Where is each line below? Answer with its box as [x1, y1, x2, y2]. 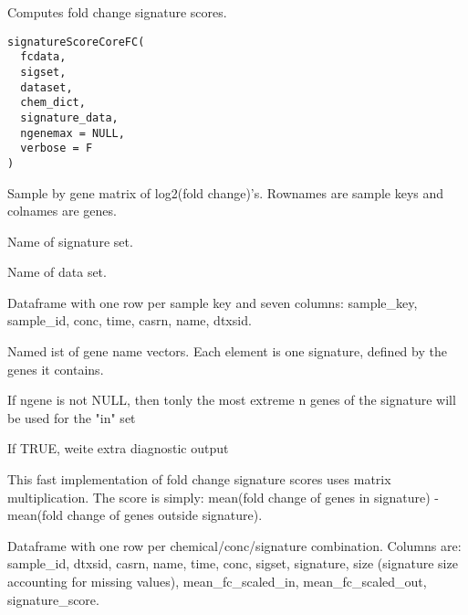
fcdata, [20, 50, 67, 64]
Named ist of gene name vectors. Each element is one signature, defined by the [7, 342, 447, 361]
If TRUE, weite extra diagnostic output [7, 439, 229, 458]
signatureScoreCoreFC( [7, 35, 145, 48]
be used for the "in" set [7, 408, 136, 427]
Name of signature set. [7, 231, 133, 250]
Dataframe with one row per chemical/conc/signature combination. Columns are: [7, 535, 462, 555]
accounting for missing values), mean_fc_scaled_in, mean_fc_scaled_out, [7, 572, 427, 590]
